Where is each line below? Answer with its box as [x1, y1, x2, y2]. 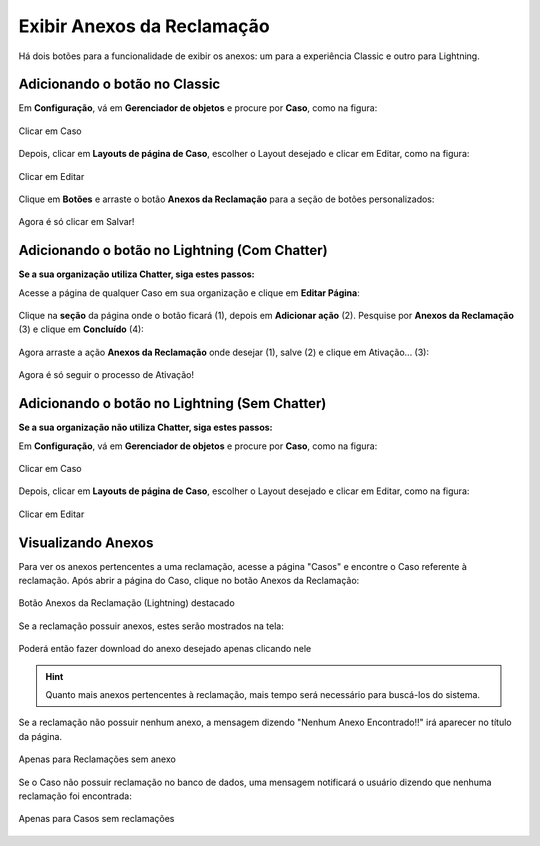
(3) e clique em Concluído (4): [18, 323, 144, 335]
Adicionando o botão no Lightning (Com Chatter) [18, 242, 329, 259]
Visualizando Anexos [18, 534, 154, 551]
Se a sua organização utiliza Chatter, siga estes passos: [18, 268, 255, 280]
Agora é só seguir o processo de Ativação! [18, 369, 195, 381]
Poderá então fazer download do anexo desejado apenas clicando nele [18, 643, 312, 655]
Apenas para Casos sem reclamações [18, 813, 175, 825]
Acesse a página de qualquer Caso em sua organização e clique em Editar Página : [18, 286, 360, 299]
